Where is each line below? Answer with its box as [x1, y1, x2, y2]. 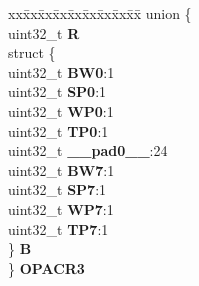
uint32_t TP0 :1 [8, 120, 109, 141]
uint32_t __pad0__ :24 [8, 140, 168, 161]
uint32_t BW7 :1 [8, 159, 115, 180]
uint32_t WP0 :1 [8, 100, 114, 121]
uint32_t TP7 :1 [8, 218, 109, 239]
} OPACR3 [8, 257, 85, 278]
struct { [8, 42, 56, 63]
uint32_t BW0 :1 [8, 61, 115, 82]
